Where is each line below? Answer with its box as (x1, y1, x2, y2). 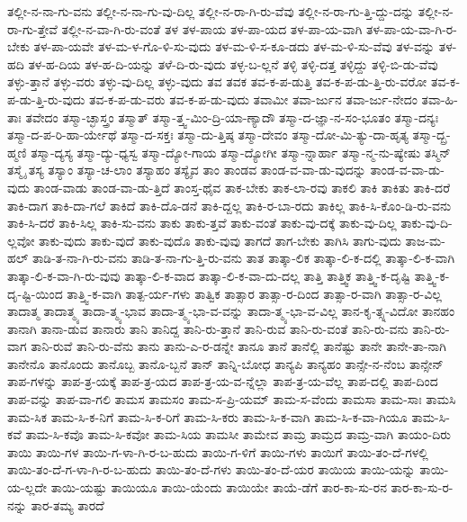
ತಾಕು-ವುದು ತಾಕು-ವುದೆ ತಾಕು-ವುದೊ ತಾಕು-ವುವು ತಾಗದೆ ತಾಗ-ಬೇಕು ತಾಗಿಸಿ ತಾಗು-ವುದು (39, 230, 401, 249)
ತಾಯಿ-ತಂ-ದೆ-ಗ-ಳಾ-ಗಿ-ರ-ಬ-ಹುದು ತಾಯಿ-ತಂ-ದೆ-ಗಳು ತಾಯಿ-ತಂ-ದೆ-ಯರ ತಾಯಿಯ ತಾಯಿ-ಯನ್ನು (7, 460, 416, 479)
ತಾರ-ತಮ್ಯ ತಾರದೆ (31, 495, 104, 514)
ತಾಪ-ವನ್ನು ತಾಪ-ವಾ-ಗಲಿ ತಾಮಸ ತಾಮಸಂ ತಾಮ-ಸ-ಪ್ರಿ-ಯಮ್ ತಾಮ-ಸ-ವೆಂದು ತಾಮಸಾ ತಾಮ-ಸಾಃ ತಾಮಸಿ (7, 390, 456, 409)
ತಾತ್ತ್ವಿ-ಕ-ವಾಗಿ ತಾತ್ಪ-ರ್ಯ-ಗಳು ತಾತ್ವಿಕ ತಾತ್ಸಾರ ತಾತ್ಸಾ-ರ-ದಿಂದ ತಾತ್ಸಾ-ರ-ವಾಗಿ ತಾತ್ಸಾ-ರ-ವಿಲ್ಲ (67, 283, 442, 302)
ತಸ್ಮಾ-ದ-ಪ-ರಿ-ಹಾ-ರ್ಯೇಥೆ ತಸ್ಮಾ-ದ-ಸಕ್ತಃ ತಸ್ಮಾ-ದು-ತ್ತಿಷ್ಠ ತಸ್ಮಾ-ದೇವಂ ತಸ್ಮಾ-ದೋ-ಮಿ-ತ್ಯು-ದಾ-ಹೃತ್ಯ (7, 125, 409, 144)
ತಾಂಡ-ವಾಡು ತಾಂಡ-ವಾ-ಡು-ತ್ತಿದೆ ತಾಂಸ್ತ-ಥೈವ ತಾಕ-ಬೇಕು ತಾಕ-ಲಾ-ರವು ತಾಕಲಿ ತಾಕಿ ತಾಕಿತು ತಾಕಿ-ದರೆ (33, 177, 451, 196)
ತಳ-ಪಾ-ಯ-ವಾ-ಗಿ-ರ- (366, 19, 457, 38)
